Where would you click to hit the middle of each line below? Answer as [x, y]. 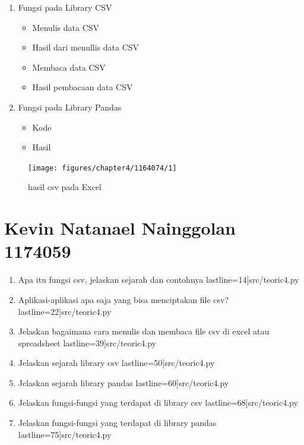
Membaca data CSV [69, 67]
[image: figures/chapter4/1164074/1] [102, 168]
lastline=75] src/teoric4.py [65, 434]
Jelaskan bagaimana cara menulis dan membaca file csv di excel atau [144, 331]
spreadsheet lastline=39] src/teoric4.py [87, 343]
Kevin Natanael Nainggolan [120, 228]
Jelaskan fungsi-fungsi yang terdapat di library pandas [117, 423]
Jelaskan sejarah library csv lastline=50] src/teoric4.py [116, 363]
